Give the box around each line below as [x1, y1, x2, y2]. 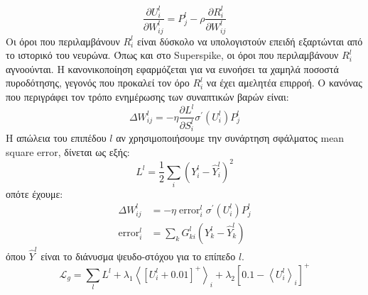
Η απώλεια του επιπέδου [6, 130, 107, 145]
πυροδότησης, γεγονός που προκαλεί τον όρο [6, 75, 190, 90]
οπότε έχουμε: [6, 187, 63, 201]
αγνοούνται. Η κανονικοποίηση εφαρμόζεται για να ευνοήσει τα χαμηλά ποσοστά [6, 61, 339, 76]
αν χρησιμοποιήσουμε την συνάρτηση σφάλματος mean [116, 130, 345, 145]
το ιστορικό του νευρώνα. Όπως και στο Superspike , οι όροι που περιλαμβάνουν [6, 48, 339, 62]
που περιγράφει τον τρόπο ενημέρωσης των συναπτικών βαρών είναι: [6, 89, 289, 104]
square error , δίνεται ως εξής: [6, 144, 130, 159]
